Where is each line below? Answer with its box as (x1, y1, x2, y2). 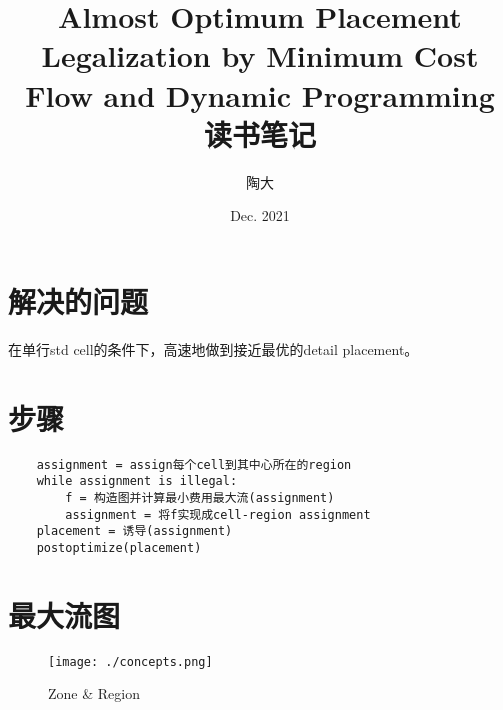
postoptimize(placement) (36, 540, 202, 555)
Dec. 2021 (230, 205, 290, 226)
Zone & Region (48, 683, 140, 704)
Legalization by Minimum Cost (41, 35, 479, 76)
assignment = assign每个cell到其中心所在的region (36, 457, 352, 472)
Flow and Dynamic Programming (25, 74, 495, 115)
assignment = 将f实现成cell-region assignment (65, 507, 371, 522)
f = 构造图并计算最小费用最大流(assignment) (65, 490, 335, 505)
